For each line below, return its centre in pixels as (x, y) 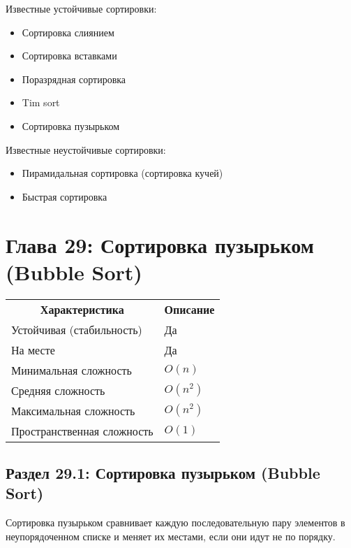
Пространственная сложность (82, 431)
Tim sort (41, 102)
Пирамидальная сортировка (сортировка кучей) (122, 173)
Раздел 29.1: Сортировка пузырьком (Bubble (163, 473)
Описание (189, 309)
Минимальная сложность (72, 370)
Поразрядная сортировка (74, 79)
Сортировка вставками (69, 56)
